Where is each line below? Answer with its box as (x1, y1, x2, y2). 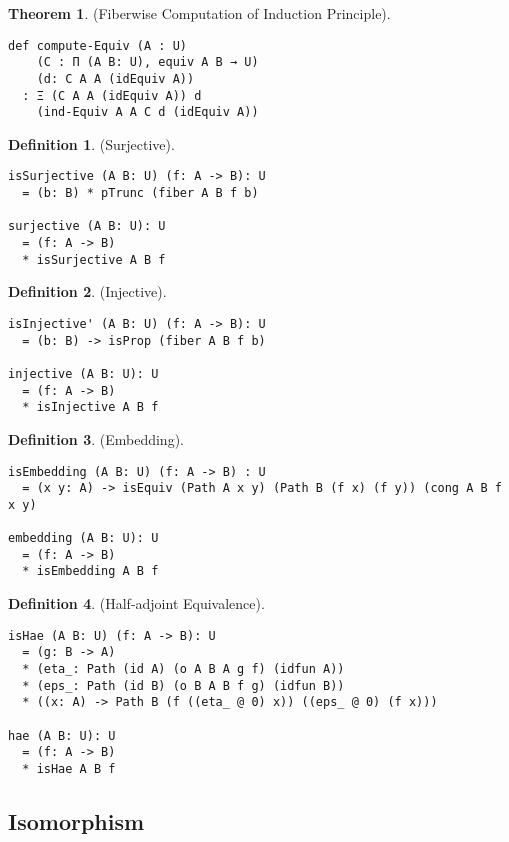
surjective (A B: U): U (8, 219, 166, 234)
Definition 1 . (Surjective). (8, 133, 175, 154)
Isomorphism (8, 806, 145, 837)
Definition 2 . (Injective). (8, 281, 167, 302)
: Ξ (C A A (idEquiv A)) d (22, 88, 202, 103)
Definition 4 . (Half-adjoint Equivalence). (8, 593, 265, 614)
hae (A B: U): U (8, 728, 116, 743)
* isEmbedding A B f (22, 564, 159, 579)
